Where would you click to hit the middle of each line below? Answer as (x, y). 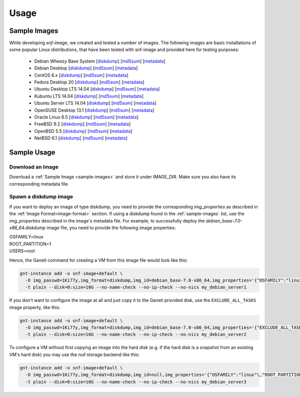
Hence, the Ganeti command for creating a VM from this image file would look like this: (98, 260)
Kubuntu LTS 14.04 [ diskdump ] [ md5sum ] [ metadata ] (89, 96)
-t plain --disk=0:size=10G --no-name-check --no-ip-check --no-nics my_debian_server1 (136, 287)
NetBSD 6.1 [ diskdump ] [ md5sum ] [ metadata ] (81, 138)
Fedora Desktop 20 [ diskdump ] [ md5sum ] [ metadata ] (89, 82)
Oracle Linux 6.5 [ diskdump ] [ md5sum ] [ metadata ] (86, 117)
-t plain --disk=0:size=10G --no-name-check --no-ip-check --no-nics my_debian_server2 (136, 334)
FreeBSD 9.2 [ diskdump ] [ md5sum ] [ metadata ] (82, 124)
